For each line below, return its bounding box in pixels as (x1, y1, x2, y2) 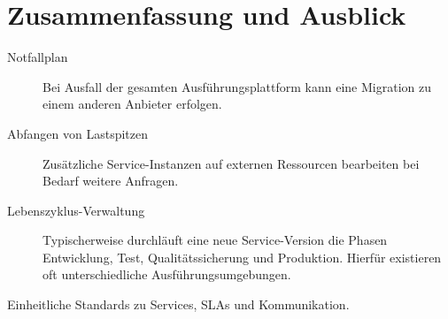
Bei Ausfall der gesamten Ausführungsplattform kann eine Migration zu (42, 77, 431, 95)
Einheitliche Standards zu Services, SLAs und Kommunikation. (7, 295, 350, 314)
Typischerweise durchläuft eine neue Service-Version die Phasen (42, 231, 388, 249)
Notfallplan (7, 48, 68, 66)
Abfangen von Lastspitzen (7, 124, 149, 142)
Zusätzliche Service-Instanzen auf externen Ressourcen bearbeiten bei (42, 154, 420, 172)
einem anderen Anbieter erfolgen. (42, 95, 222, 113)
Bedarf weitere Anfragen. (42, 171, 179, 190)
